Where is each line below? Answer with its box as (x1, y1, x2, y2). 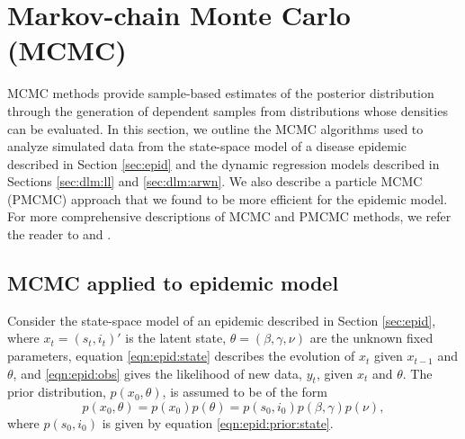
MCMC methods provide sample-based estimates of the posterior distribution (7, 84, 434, 103)
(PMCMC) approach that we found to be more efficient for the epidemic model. (7, 189, 448, 208)
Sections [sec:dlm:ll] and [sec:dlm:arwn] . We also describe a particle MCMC (7, 172, 423, 191)
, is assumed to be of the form (162, 382, 328, 401)
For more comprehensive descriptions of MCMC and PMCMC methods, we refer (7, 207, 452, 226)
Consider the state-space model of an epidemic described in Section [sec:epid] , (7, 310, 436, 329)
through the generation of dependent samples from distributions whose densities (7, 101, 448, 120)
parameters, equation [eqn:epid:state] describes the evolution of (7, 346, 355, 365)
